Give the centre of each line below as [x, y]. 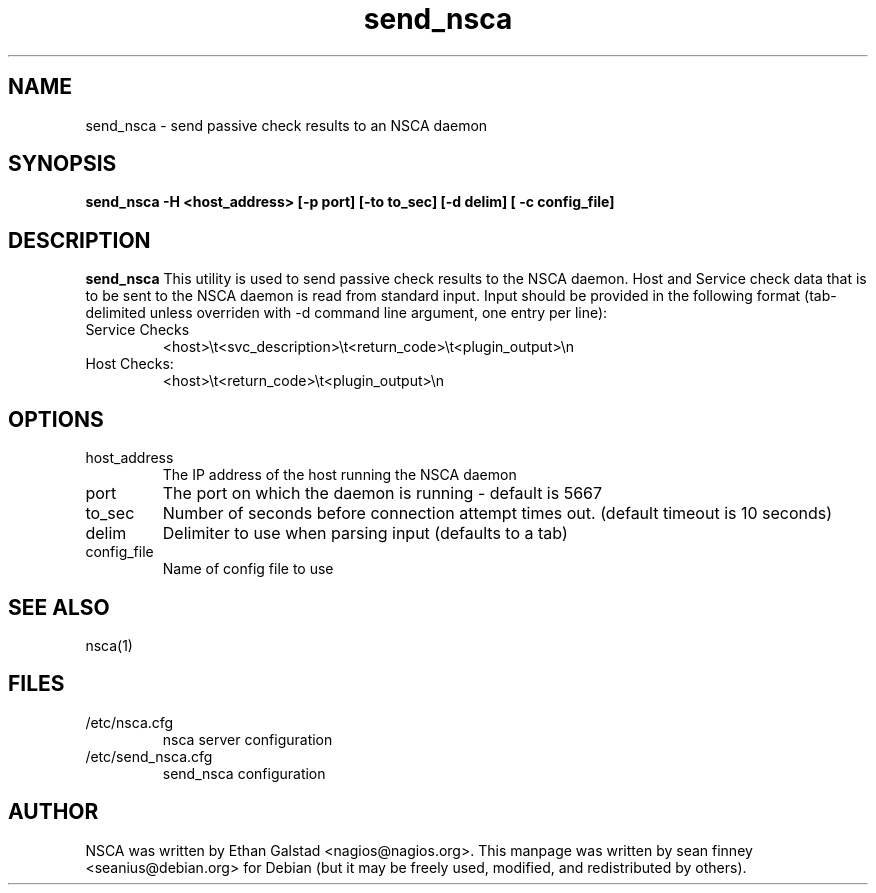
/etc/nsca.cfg [129, 722]
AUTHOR [53, 812]
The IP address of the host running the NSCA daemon [339, 475]
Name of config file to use [248, 569]
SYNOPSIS [62, 164]
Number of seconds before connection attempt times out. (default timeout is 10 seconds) [497, 513]
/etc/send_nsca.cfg [149, 756]
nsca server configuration [247, 739]
